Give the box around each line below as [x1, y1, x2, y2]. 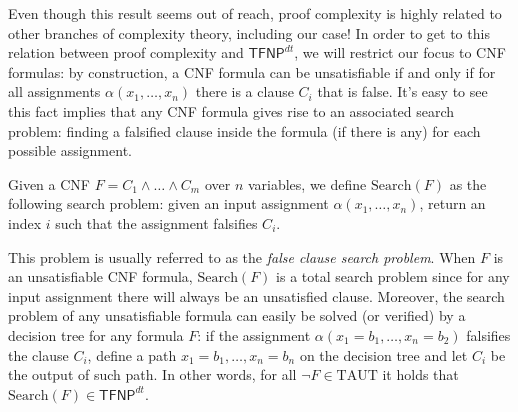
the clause [8, 344, 69, 365]
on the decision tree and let [299, 344, 468, 365]
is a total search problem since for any [276, 266, 510, 287]
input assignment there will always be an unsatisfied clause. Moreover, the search [8, 285, 505, 306]
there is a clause [195, 81, 294, 102]
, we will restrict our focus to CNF [294, 42, 506, 63]
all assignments [8, 81, 101, 102]
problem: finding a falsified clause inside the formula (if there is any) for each [8, 120, 481, 141]
